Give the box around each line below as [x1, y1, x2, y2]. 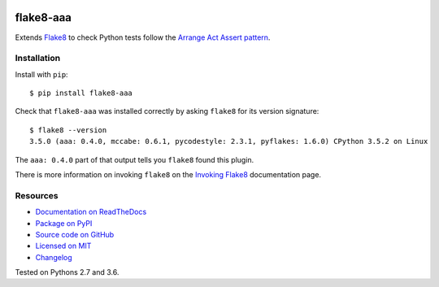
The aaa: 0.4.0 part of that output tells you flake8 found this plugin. [15, 154, 254, 164]
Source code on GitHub [35, 229, 115, 239]
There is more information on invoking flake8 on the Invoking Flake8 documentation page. [15, 170, 321, 179]
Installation [15, 53, 61, 64]
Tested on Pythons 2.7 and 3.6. [15, 267, 120, 277]
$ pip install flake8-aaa [29, 89, 133, 98]
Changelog [35, 252, 72, 262]
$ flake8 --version [29, 125, 107, 134]
